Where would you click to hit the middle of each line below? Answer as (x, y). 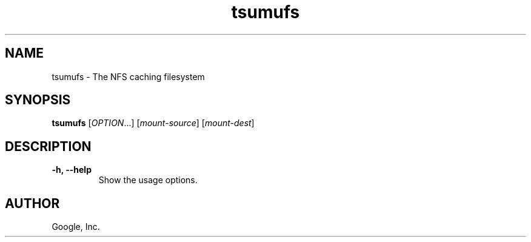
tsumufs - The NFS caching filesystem (128, 76)
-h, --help (72, 170)
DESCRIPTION (48, 146)
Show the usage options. (148, 180)
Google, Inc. (76, 227)
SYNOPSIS (38, 100)
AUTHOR (32, 203)
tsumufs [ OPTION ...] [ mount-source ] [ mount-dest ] (153, 123)
